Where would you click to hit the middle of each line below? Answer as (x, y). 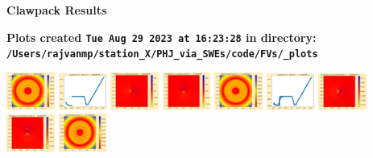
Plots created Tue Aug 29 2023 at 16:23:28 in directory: (162, 37)
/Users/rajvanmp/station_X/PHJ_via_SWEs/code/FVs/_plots (162, 54)
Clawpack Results (57, 10)
